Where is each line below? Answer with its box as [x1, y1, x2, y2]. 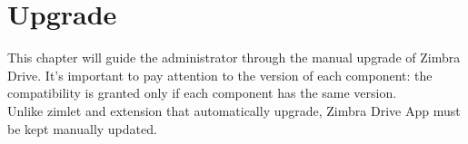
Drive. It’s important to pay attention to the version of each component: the [7, 65, 433, 84]
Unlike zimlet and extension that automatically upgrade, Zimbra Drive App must [7, 101, 461, 120]
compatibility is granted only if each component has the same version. [7, 83, 397, 102]
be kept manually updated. [7, 119, 157, 138]
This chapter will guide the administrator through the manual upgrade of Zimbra [7, 48, 461, 67]
